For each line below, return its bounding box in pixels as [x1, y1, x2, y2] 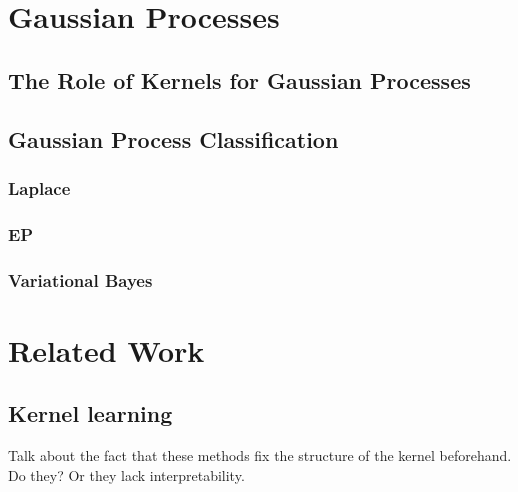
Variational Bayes [8, 267, 153, 292]
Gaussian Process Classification [8, 123, 339, 154]
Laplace [8, 175, 71, 200]
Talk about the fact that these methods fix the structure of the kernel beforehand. [8, 445, 512, 466]
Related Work [8, 329, 205, 370]
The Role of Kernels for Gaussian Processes [8, 64, 471, 95]
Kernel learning [8, 398, 173, 429]
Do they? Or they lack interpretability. [8, 464, 245, 485]
